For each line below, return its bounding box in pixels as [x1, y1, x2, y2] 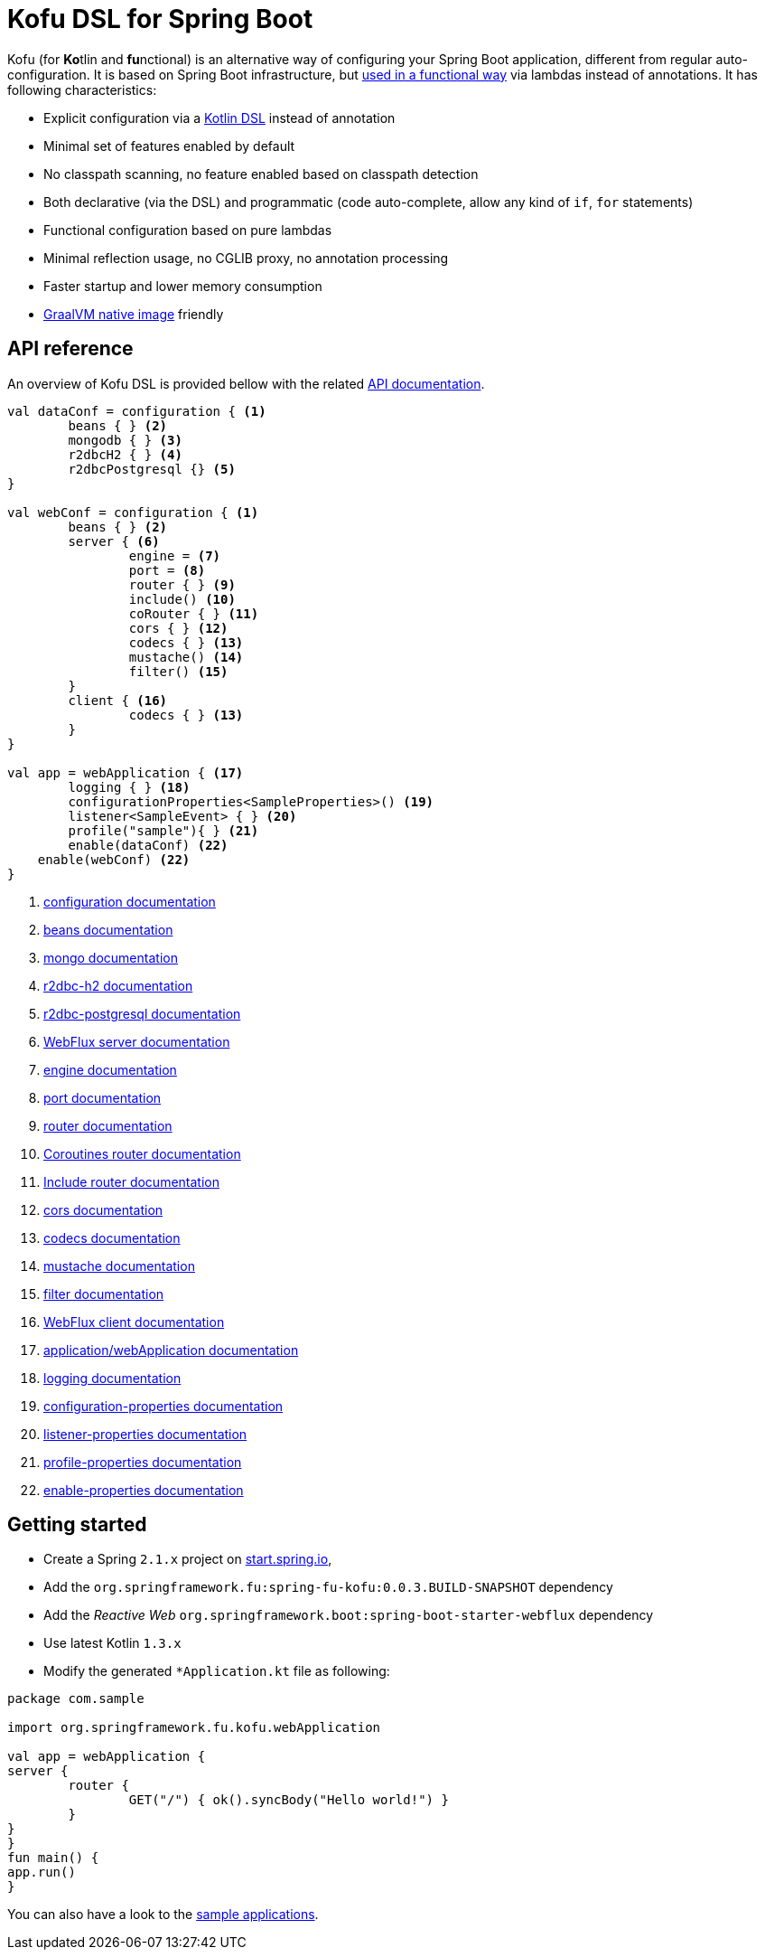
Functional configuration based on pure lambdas [43, 221, 332, 238]
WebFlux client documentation [43, 1313, 225, 1330]
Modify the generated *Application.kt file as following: [43, 1663, 390, 1679]
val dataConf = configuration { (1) [7, 403, 266, 419]
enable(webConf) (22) [37, 851, 191, 867]
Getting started [7, 1513, 147, 1537]
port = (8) [128, 562, 206, 578]
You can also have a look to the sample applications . [7, 1906, 319, 1923]
